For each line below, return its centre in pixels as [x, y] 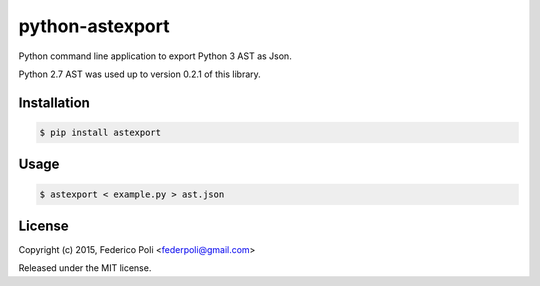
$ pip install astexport [100, 132]
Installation [54, 102]
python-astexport [94, 26]
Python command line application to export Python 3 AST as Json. [155, 56]
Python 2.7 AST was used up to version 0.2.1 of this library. [140, 74]
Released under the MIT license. [85, 268]
